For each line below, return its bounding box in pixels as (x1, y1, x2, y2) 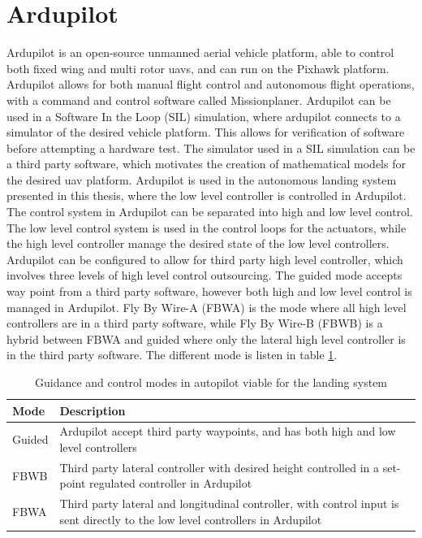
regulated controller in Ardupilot (89, 475, 252, 492)
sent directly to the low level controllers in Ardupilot (59, 510, 322, 527)
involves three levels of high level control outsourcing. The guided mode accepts (6, 267, 403, 284)
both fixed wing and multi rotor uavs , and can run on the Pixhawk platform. (6, 59, 390, 76)
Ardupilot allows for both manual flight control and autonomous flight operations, (6, 76, 415, 93)
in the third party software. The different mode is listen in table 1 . (6, 346, 338, 363)
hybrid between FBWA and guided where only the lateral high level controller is (6, 330, 406, 347)
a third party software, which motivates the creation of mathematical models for (6, 155, 406, 172)
